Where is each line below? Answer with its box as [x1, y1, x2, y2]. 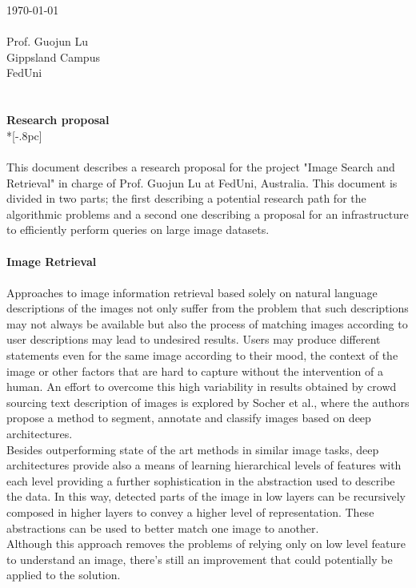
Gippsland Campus [6, 48, 100, 65]
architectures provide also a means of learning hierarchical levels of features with [6, 457, 402, 473]
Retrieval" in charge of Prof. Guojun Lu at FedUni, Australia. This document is [6, 174, 398, 191]
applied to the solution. [6, 566, 121, 583]
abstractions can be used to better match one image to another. [6, 519, 319, 536]
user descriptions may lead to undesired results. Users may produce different [6, 331, 381, 348]
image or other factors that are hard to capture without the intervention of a [6, 362, 383, 379]
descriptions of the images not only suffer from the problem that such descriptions [6, 300, 409, 316]
